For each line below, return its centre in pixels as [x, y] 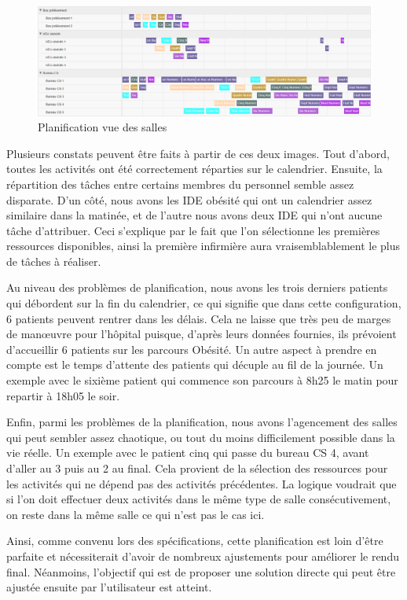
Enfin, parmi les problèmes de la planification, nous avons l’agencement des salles [202, 422]
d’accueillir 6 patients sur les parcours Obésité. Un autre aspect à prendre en [192, 349]
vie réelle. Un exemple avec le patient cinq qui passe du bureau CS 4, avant [188, 453]
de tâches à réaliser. [54, 261]
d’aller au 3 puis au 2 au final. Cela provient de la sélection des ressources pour [197, 468]
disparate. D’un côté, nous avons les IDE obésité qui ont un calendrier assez [189, 199]
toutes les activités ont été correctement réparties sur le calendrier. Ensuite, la [194, 169]
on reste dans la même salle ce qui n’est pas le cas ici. [136, 514]
